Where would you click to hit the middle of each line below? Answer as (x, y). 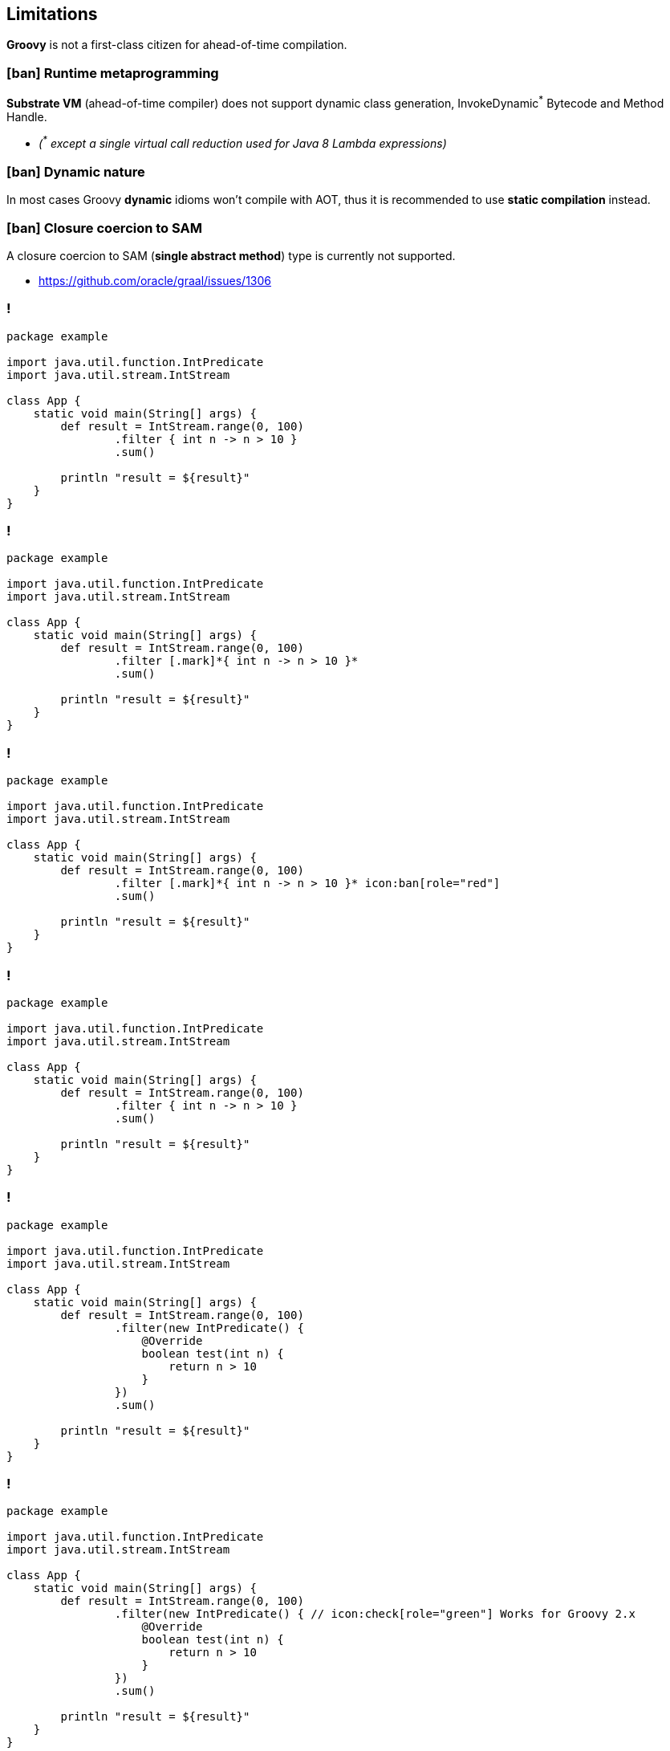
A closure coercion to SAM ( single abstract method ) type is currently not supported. (231, 255)
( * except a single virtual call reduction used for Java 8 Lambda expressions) (243, 143)
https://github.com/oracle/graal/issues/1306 (155, 280)
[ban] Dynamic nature (76, 171)
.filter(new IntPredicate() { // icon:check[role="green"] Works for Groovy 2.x (375, 1614)
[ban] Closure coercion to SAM (104, 228)
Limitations (52, 14)
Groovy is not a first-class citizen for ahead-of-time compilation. (177, 45)
